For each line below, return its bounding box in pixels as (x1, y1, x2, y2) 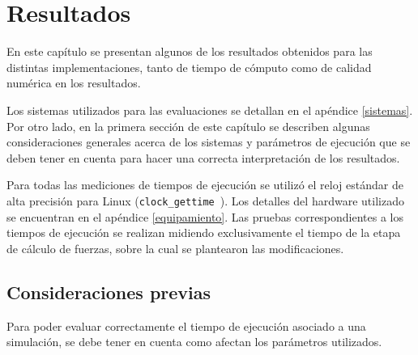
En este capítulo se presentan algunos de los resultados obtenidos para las (6, 43, 373, 60)
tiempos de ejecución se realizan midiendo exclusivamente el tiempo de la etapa (6, 224, 401, 241)
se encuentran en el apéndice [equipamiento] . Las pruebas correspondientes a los (6, 208, 404, 225)
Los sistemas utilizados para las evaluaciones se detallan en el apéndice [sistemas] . (6, 101, 413, 118)
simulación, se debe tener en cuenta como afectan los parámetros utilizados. (6, 333, 382, 350)
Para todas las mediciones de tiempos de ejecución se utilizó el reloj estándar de (6, 176, 403, 193)
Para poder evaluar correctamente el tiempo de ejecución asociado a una (6, 317, 366, 334)
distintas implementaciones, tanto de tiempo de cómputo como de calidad (6, 58, 372, 75)
